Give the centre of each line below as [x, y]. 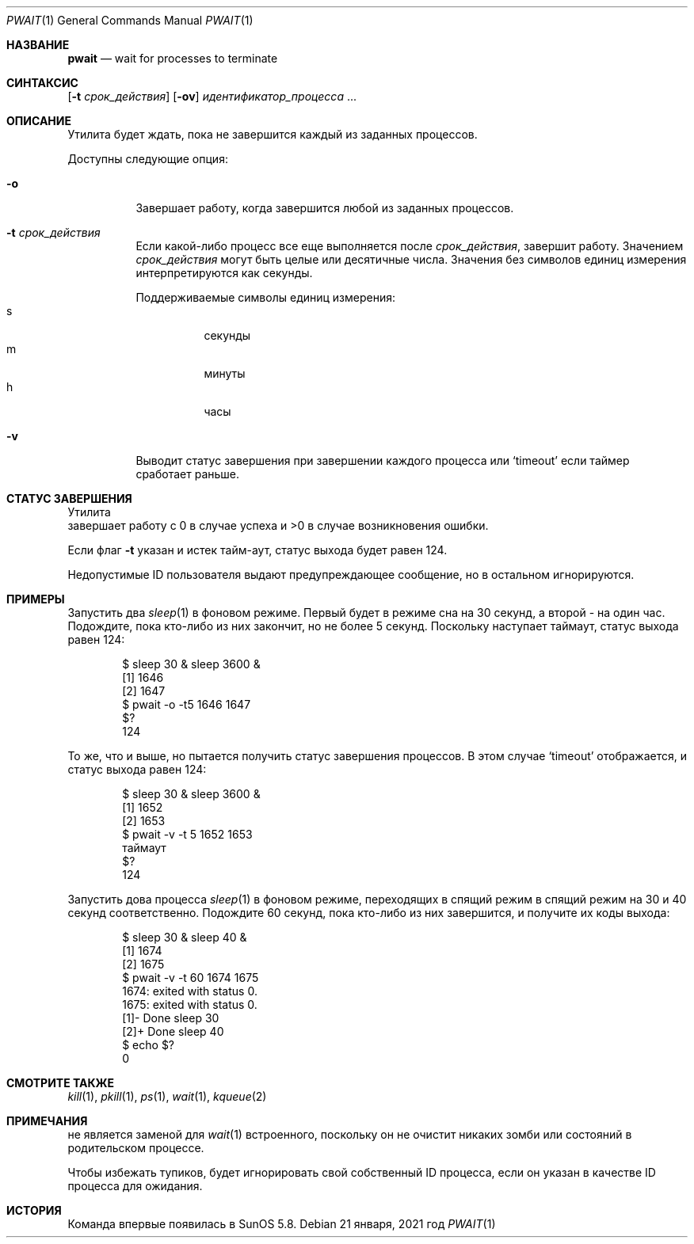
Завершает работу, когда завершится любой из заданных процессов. [325, 208]
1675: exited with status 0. [190, 1004]
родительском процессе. [136, 1148]
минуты [225, 373]
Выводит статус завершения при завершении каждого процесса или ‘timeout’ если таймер [383, 460]
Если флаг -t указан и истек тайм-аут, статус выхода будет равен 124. [257, 550]
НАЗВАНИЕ [38, 45]
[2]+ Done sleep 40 [173, 1031]
